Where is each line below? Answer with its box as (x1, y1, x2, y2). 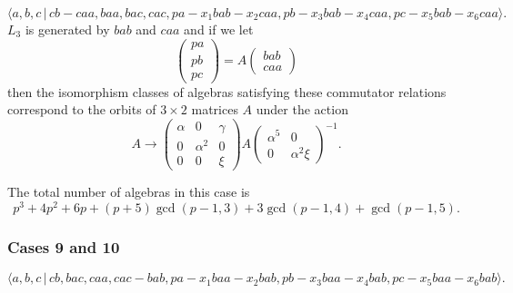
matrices (191, 100, 238, 119)
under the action (256, 100, 348, 119)
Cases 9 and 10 (7, 235, 120, 258)
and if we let (184, 20, 254, 38)
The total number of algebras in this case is (7, 182, 250, 201)
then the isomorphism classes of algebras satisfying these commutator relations (7, 82, 447, 101)
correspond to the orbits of (7, 100, 156, 119)
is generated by (25, 20, 110, 38)
